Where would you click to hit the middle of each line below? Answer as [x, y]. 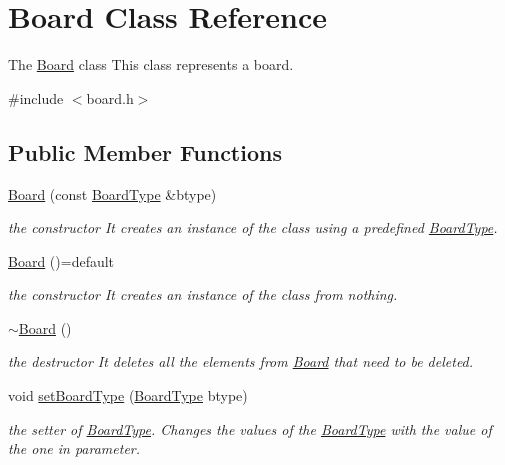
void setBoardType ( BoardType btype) [128, 395]
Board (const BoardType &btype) [112, 193]
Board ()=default [61, 260]
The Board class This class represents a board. [151, 64]
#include [36, 97]
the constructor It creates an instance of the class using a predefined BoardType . [253, 227]
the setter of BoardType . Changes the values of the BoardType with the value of [250, 428]
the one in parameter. [74, 448]
